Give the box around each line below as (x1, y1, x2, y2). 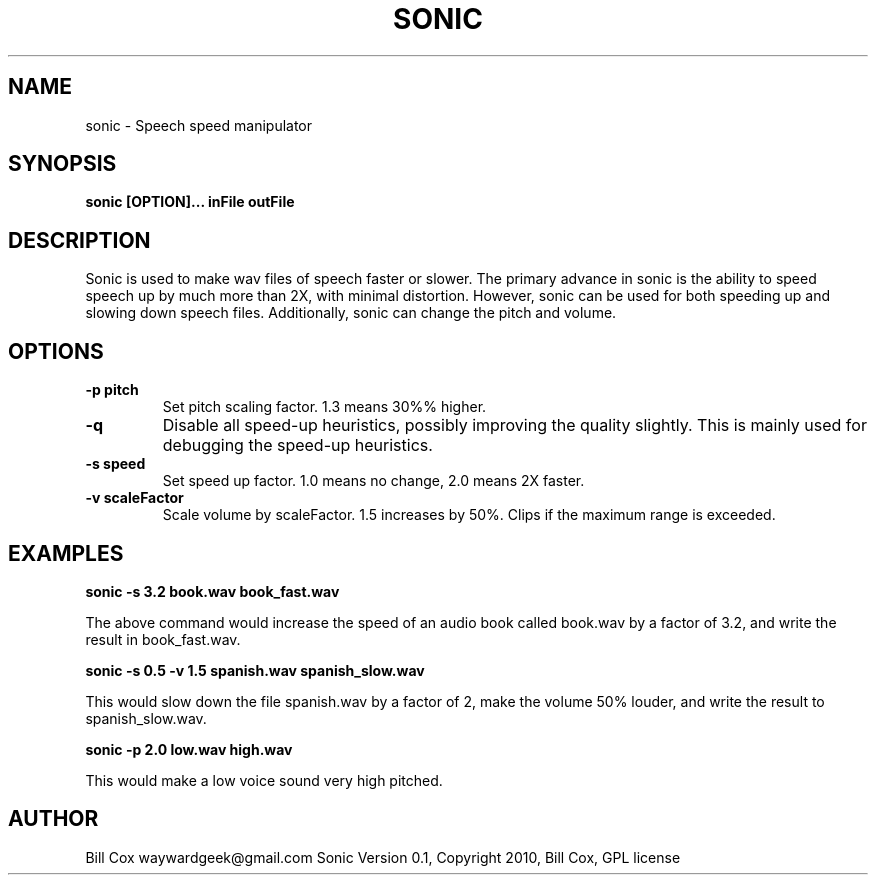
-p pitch (85, 381, 139, 399)
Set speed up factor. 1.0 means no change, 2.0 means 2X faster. (162, 472, 585, 490)
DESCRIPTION (8, 227, 151, 253)
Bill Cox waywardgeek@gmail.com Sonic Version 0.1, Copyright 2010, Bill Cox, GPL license (85, 848, 681, 866)
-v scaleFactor (85, 489, 184, 507)
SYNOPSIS (8, 151, 117, 177)
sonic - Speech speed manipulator (85, 116, 313, 134)
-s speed (85, 455, 146, 473)
